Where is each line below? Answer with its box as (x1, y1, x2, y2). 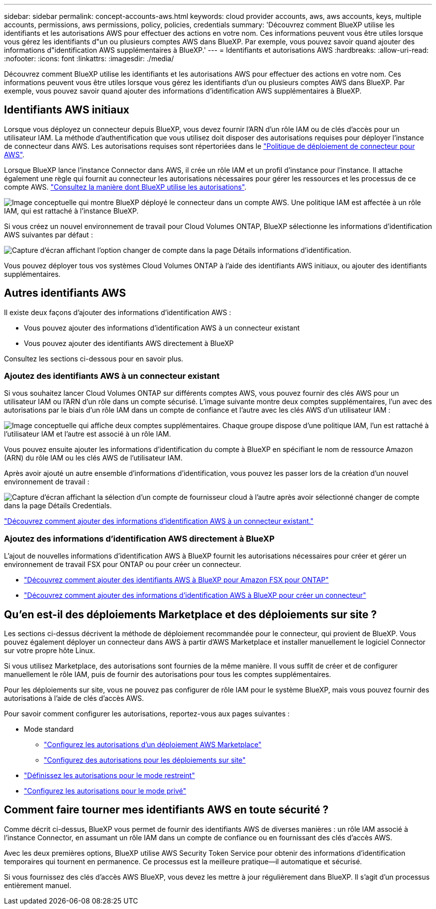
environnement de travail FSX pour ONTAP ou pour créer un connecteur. (4, 560, 241, 569)
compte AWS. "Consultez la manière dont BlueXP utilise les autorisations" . (4, 182, 247, 191)
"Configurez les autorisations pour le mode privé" (24, 787, 187, 795)
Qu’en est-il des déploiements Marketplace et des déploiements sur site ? (4, 608, 377, 621)
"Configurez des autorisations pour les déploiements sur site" (44, 756, 246, 765)
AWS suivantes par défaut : (4, 230, 93, 239)
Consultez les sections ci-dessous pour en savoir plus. (4, 354, 184, 363)
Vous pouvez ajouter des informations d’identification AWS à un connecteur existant (24, 323, 300, 332)
